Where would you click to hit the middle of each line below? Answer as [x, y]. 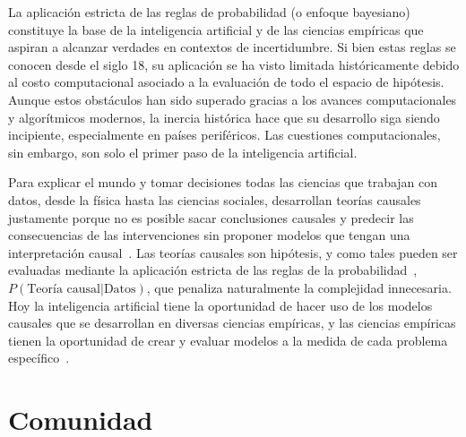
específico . [39, 358]
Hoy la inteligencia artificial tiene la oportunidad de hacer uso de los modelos [220, 305]
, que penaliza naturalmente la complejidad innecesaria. [299, 287]
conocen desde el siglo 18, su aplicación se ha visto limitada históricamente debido [234, 64]
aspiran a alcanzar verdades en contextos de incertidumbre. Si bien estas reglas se [232, 47]
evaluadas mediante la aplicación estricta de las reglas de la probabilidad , [213, 270]
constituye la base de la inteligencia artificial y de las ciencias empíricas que [216, 29]
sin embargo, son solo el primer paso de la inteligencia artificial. [183, 152]
